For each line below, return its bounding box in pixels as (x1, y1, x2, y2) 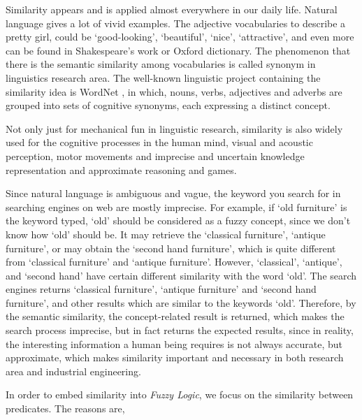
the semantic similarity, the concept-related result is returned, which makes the (6, 309, 345, 324)
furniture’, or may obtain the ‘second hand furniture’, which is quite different (6, 240, 336, 255)
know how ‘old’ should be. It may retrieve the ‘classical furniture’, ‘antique (6, 226, 326, 241)
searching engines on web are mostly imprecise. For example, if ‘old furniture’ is (6, 199, 347, 214)
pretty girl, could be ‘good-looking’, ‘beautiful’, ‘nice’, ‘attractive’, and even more (6, 29, 354, 44)
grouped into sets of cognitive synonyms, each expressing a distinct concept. (6, 98, 331, 113)
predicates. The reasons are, (6, 401, 125, 416)
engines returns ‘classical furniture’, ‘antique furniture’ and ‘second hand (6, 282, 317, 296)
